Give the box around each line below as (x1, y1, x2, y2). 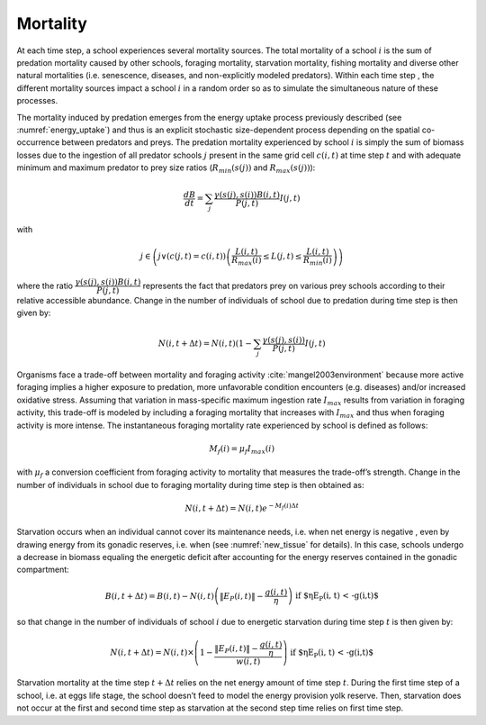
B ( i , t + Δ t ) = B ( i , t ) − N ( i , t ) (104, 591, 215, 601)
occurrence (16, 137, 60, 148)
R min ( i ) (302, 255, 333, 267)
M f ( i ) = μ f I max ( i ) (208, 443, 275, 456)
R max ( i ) (230, 255, 262, 267)
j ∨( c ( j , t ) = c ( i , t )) (157, 251, 227, 261)
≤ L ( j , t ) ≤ (262, 251, 302, 261)
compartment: (16, 564, 69, 575)
